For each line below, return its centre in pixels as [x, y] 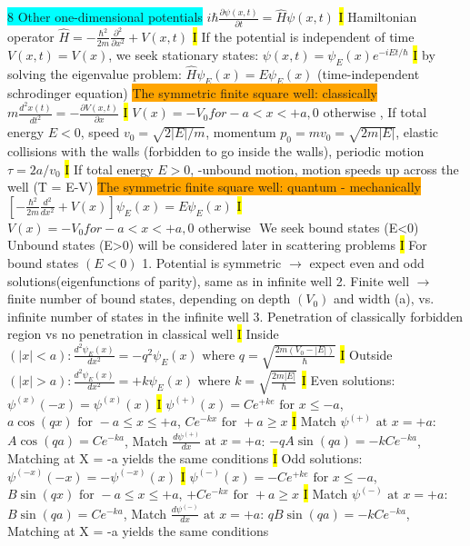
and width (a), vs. [384, 298]
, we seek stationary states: [184, 55]
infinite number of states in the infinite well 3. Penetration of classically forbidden [235, 316]
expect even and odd [367, 263]
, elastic [417, 132]
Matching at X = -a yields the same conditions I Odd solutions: [185, 458]
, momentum [241, 132]
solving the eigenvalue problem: [95, 74]
